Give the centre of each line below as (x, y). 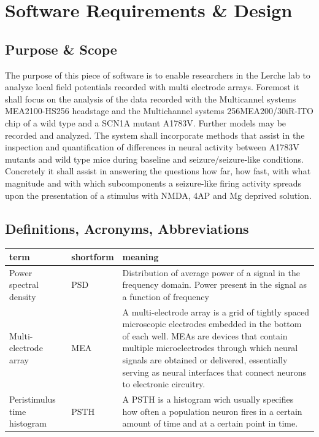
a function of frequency (166, 296)
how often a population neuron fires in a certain (212, 411)
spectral (24, 284)
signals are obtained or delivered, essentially (205, 360)
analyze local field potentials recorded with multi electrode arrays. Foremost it (152, 87)
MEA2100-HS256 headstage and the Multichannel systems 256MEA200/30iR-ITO (159, 111)
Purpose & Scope (61, 49)
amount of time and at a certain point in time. (210, 423)
